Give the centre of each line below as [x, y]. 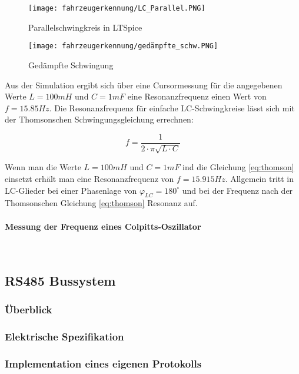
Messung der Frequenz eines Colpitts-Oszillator [103, 226]
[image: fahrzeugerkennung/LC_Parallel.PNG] [117, 8]
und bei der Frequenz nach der [237, 190]
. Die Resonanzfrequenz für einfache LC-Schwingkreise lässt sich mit [172, 107]
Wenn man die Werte [43, 167]
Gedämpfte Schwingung [71, 64]
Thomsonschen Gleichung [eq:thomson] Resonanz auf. [101, 203]
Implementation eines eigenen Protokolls [103, 363]
